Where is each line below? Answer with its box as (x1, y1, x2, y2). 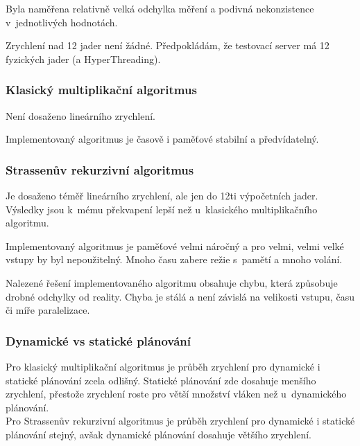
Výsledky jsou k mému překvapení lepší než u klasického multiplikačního (6, 202, 318, 216)
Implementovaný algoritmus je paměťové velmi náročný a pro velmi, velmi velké (6, 238, 344, 253)
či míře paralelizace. (6, 303, 90, 317)
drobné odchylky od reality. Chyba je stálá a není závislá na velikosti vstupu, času (6, 289, 354, 303)
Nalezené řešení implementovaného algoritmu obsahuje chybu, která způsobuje (6, 275, 338, 289)
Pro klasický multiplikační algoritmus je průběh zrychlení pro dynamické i (6, 359, 320, 373)
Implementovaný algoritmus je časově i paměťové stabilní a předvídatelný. (6, 132, 319, 146)
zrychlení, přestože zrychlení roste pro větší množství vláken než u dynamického (6, 386, 347, 401)
